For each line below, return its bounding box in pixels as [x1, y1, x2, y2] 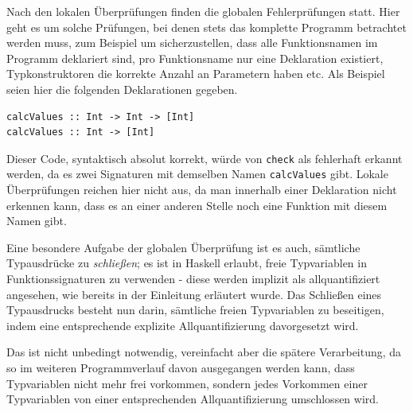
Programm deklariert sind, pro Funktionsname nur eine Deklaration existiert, [6, 49, 384, 66]
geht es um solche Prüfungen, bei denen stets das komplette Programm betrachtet [6, 18, 407, 35]
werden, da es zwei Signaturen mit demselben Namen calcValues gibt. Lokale [6, 165, 388, 182]
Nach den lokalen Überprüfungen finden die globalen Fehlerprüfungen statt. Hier [6, 3, 400, 19]
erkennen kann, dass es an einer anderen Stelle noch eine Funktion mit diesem [6, 196, 388, 213]
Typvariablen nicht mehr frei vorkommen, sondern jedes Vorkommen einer [6, 375, 368, 391]
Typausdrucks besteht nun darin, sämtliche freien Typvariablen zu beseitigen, [6, 301, 384, 318]
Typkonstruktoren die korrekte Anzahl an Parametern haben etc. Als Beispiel [6, 65, 385, 82]
